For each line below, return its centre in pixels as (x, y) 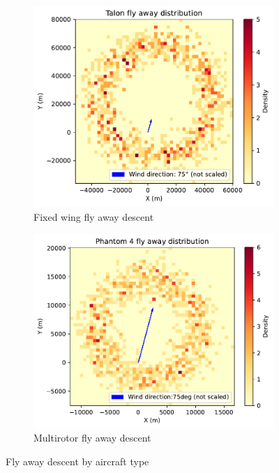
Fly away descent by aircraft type (77, 461)
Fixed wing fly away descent (94, 217)
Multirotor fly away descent (92, 438)
